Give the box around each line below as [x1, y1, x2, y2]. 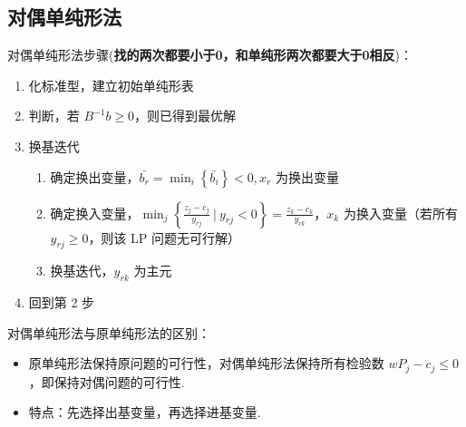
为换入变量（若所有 [343, 203, 458, 222]
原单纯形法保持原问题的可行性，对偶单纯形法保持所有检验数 [28, 354, 384, 373]
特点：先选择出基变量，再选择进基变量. [28, 403, 261, 422]
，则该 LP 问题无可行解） [88, 228, 240, 247]
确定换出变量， [50, 167, 140, 186]
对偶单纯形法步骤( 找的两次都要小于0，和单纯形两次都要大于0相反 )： [7, 45, 413, 64]
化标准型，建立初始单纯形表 [28, 75, 194, 94]
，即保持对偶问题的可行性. [28, 372, 185, 391]
